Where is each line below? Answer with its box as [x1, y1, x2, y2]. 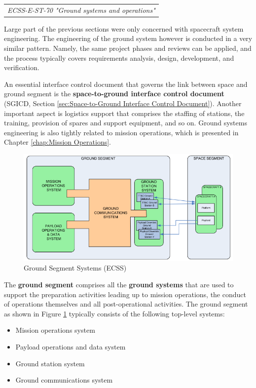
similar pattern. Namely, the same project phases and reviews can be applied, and [4, 43, 252, 53]
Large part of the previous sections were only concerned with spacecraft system [4, 23, 244, 34]
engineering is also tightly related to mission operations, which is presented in [4, 127, 239, 137]
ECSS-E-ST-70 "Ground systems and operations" [7, 4, 155, 15]
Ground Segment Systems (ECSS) [24, 263, 127, 273]
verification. [4, 62, 39, 73]
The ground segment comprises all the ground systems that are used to [4, 279, 234, 290]
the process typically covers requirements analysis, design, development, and [4, 52, 234, 63]
